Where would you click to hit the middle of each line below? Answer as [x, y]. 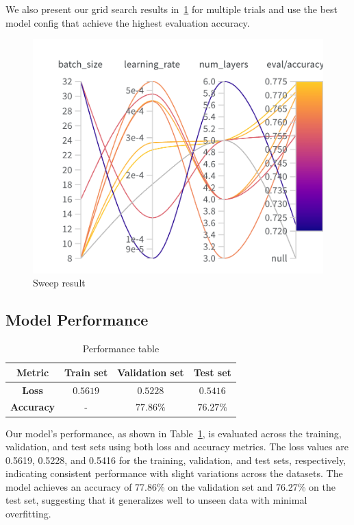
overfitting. [28, 514]
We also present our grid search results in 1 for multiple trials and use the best [172, 9]
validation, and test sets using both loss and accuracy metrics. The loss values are [177, 447]
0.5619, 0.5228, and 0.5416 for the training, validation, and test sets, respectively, [176, 460]
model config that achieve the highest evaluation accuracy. [128, 22]
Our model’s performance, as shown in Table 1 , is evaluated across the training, [174, 433]
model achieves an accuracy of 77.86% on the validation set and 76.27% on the [170, 486]
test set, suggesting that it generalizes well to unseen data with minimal [156, 500]
